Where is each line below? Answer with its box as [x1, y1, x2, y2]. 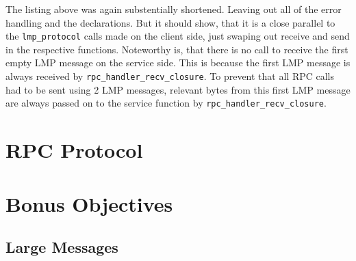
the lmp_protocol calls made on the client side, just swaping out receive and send [5, 29, 350, 43]
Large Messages [5, 236, 118, 258]
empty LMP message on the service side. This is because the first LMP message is [5, 55, 351, 70]
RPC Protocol [5, 136, 143, 164]
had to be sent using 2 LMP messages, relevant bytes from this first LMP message [5, 82, 351, 96]
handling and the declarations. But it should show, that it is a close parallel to [5, 15, 335, 29]
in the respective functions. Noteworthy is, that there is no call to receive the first [5, 42, 348, 56]
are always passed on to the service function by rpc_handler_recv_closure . [5, 96, 327, 110]
